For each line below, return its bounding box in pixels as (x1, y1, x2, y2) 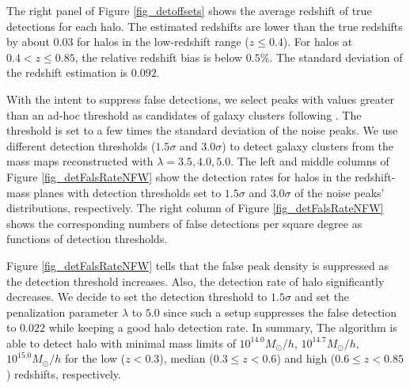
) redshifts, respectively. (6, 366, 121, 382)
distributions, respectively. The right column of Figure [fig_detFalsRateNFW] (6, 200, 384, 216)
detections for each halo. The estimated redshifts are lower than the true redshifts (6, 17, 403, 34)
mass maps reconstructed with (6, 153, 154, 169)
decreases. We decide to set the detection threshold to (6, 288, 268, 305)
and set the (294, 288, 350, 305)
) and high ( (276, 350, 336, 367)
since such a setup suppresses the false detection (163, 303, 397, 320)
